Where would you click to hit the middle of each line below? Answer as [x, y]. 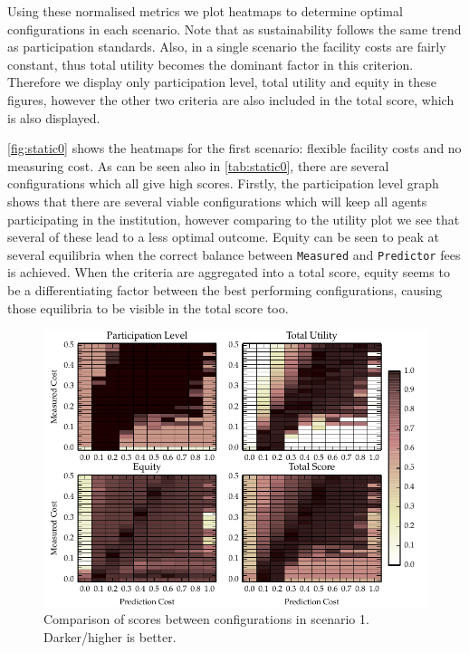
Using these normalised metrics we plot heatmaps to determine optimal [205, 11]
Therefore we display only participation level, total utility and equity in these [222, 82]
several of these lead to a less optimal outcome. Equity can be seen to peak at [223, 237]
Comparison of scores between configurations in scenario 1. [206, 619]
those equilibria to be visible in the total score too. [148, 307]
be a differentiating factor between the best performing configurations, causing [225, 289]
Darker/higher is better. [110, 636]
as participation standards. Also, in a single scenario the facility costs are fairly [227, 47]
